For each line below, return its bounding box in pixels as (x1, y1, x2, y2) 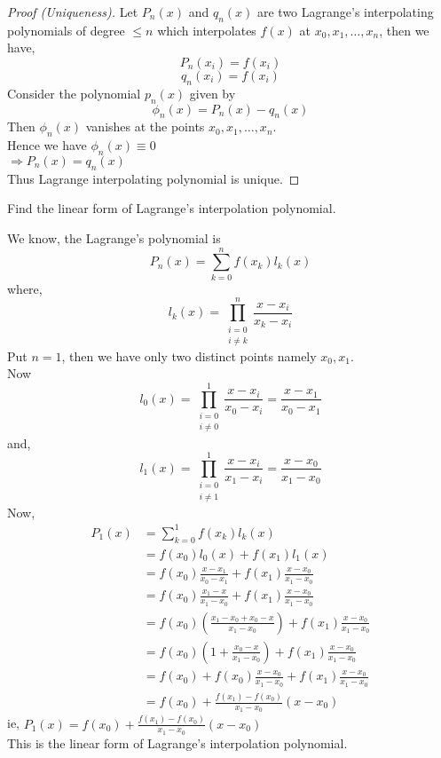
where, (7, 279, 43, 297)
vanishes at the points (85, 117, 205, 136)
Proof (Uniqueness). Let (7, 3, 138, 20)
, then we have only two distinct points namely (61, 346, 317, 365)
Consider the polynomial (7, 83, 141, 102)
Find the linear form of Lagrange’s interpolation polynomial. (7, 199, 336, 217)
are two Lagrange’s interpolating (256, 3, 434, 20)
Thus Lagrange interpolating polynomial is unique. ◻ (7, 169, 300, 187)
